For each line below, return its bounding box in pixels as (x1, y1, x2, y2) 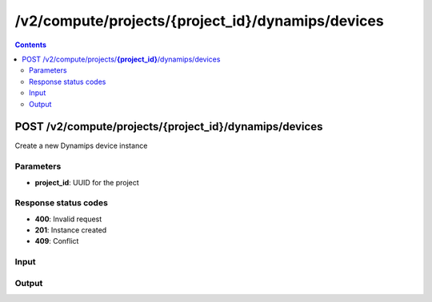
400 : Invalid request (34, 214, 102, 224)
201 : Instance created (34, 225, 107, 235)
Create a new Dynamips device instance (14, 141, 148, 151)
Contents (14, 40, 47, 50)
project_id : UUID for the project (34, 177, 139, 187)
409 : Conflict (34, 236, 79, 246)
